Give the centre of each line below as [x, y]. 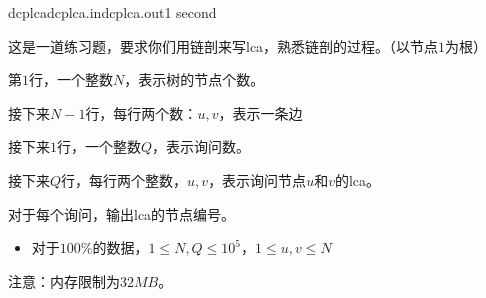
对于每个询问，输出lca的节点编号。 [122, 213]
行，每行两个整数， [124, 179]
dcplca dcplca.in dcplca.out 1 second [112, 12]
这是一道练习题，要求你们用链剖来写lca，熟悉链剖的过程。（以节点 [223, 45]
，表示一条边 [260, 112]
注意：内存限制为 [64, 280]
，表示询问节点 [257, 179]
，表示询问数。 [201, 146]
